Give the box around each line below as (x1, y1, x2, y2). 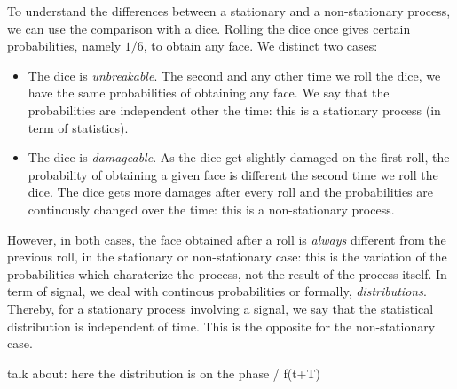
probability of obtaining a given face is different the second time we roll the (28, 165, 438, 183)
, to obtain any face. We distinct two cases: (143, 36, 378, 55)
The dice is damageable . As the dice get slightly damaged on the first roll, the (28, 148, 450, 167)
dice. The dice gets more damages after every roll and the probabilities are (28, 183, 433, 201)
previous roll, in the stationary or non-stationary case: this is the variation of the (7, 247, 447, 266)
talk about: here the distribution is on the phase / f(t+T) (7, 363, 321, 382)
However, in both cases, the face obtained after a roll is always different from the (7, 230, 446, 248)
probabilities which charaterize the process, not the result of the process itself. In (7, 264, 447, 283)
